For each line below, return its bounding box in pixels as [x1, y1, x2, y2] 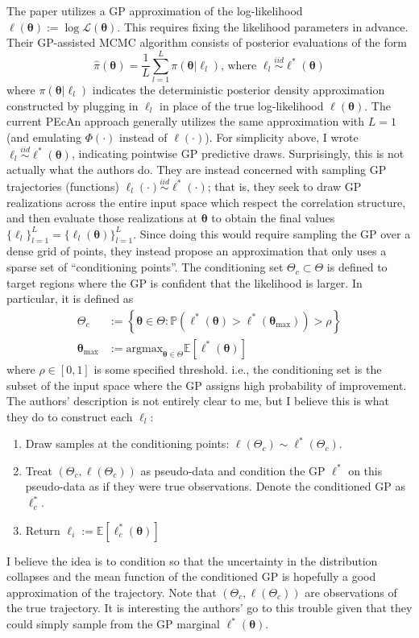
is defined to [326, 259, 388, 275]
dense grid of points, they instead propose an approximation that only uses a [6, 242, 387, 259]
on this [348, 462, 383, 478]
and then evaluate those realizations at [6, 209, 198, 226]
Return [25, 521, 60, 538]
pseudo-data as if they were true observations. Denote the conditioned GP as [25, 478, 405, 495]
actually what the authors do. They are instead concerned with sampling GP [6, 161, 387, 178]
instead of [119, 128, 168, 145]
